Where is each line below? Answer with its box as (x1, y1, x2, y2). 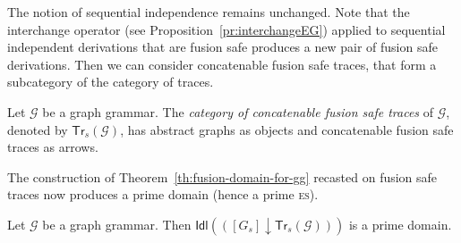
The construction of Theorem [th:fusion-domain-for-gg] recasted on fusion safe (7, 167, 438, 186)
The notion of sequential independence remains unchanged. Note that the (7, 3, 410, 21)
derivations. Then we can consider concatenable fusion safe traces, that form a (7, 54, 437, 73)
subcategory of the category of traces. (7, 72, 214, 91)
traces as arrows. (7, 138, 98, 156)
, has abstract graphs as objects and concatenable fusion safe (120, 120, 454, 138)
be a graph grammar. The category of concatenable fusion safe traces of (42, 102, 434, 121)
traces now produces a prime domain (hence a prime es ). (7, 185, 319, 204)
